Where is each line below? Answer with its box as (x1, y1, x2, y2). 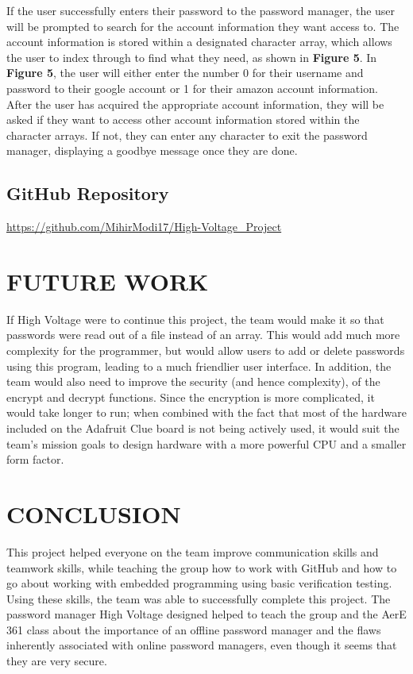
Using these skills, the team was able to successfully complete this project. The (6, 590, 391, 607)
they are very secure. (6, 653, 107, 669)
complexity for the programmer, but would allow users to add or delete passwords (6, 342, 405, 359)
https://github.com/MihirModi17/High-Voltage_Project (6, 218, 282, 235)
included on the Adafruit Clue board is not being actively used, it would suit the (6, 420, 399, 437)
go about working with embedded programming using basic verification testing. (6, 575, 392, 591)
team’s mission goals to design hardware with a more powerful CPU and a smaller (6, 435, 407, 452)
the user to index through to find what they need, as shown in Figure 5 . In (6, 48, 377, 65)
